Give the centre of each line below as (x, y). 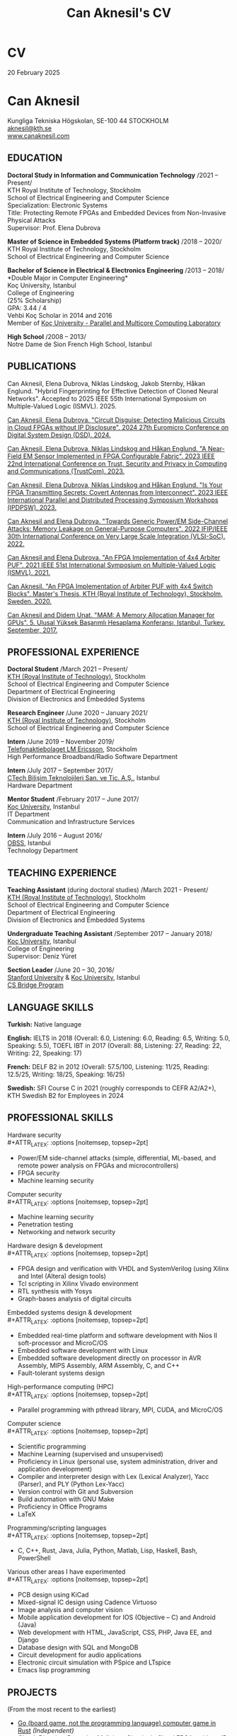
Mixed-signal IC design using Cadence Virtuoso (87, 1602)
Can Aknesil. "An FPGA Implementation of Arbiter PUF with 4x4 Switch (110, 586)
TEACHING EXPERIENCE (62, 873)
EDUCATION (35, 158)
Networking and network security (67, 1232)
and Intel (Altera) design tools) (62, 1277)
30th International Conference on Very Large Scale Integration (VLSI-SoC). (116, 536)
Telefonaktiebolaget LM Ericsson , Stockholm (73, 749)
